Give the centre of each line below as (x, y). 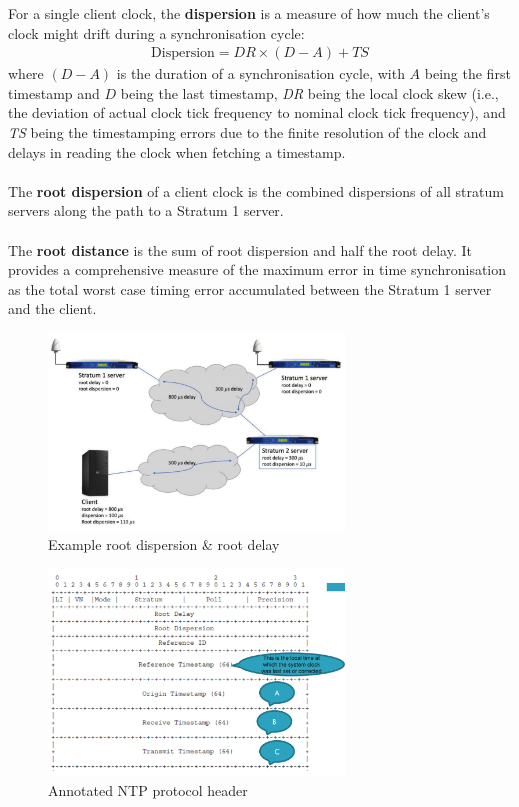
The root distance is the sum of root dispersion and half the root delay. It (240, 249)
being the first (467, 73)
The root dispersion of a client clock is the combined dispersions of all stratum (256, 190)
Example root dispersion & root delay (164, 544)
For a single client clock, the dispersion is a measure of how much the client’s (249, 13)
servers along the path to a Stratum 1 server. (146, 210)
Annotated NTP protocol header (148, 789)
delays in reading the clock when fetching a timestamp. (177, 151)
